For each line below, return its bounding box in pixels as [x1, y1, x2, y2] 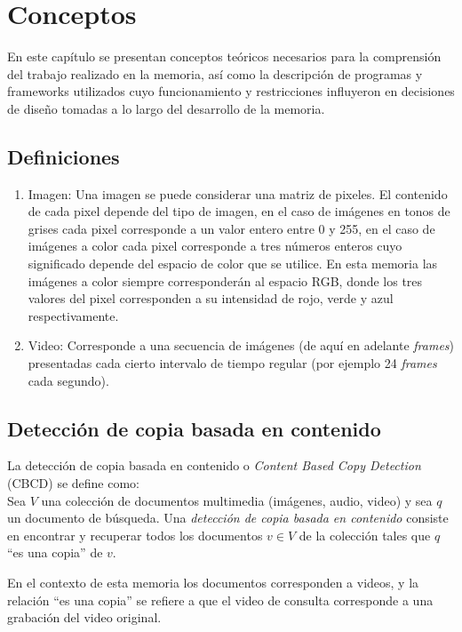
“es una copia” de [7, 543, 103, 562]
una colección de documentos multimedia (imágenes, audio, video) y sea [41, 491, 433, 509]
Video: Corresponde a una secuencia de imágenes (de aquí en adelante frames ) [28, 336, 455, 355]
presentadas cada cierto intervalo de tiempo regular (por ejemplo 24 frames [28, 354, 437, 372]
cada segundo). [28, 371, 109, 389]
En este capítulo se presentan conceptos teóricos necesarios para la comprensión [7, 47, 442, 66]
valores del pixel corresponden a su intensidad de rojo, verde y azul [28, 289, 394, 308]
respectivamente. [28, 306, 119, 324]
